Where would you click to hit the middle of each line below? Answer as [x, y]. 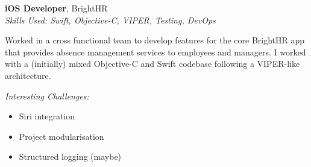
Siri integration [47, 116]
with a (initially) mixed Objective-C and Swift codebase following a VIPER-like [152, 64]
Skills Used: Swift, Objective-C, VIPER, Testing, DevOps [110, 20]
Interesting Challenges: [47, 96]
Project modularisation [61, 136]
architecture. [28, 75]
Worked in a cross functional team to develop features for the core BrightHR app [155, 40]
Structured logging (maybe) [70, 156]
